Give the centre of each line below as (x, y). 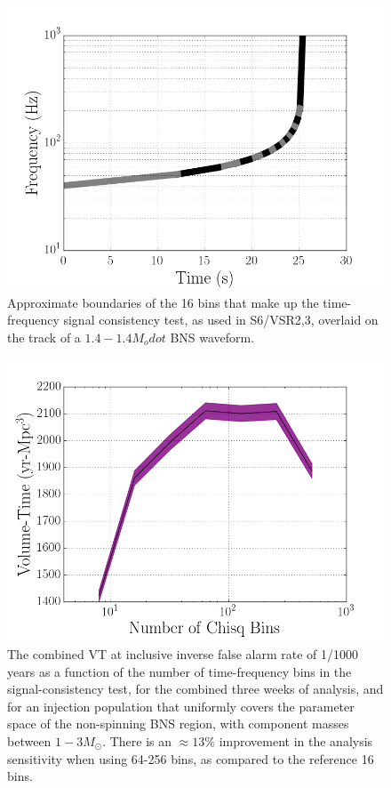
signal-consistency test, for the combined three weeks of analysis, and (195, 689)
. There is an (137, 740)
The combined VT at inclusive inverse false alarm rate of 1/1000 (183, 653)
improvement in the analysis (296, 740)
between (29, 740)
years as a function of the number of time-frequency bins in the (180, 671)
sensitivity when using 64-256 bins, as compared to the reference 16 (191, 758)
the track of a (44, 337)
